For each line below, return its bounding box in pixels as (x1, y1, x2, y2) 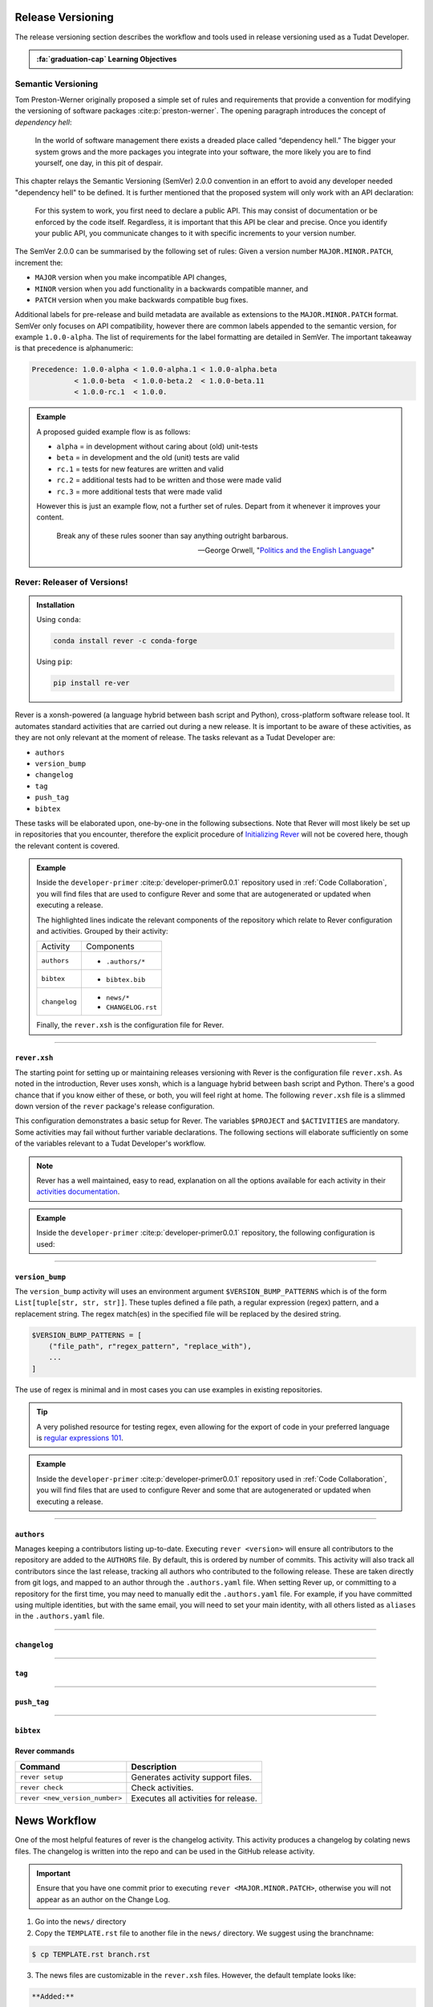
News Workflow (14, 1814, 96, 1828)
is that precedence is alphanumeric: (14, 344, 134, 353)
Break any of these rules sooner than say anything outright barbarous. (56, 531, 289, 540)
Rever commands (14, 1746, 75, 1756)
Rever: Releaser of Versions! (14, 576, 128, 588)
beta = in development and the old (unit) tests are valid (56, 453, 240, 462)
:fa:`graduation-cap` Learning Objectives (36, 54, 177, 63)
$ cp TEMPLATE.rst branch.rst (31, 1949, 151, 1959)
